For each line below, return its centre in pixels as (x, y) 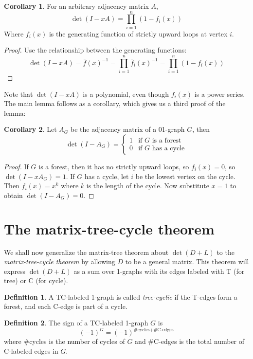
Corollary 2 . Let (30, 129)
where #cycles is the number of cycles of (64, 341)
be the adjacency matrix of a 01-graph (127, 129)
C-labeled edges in (31, 350)
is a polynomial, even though (126, 94)
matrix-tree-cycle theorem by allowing (60, 261)
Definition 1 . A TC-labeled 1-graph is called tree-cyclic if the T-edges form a (121, 296)
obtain (13, 195)
